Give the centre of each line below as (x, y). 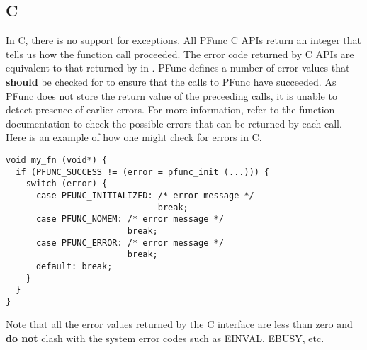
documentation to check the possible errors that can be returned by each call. (174, 123)
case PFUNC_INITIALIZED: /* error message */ (145, 195)
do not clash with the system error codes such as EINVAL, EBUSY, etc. (165, 338)
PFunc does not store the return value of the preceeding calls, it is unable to (171, 95)
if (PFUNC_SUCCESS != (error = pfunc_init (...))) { (143, 172)
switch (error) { (67, 184)
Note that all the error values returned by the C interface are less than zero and (179, 324)
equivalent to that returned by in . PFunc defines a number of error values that (178, 68)
